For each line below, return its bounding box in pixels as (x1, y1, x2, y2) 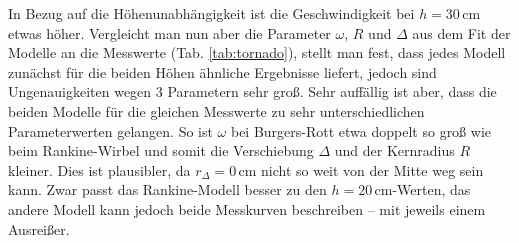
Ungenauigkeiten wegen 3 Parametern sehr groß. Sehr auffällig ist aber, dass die (8, 81, 497, 102)
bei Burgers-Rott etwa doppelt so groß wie (230, 120, 491, 141)
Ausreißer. (8, 218, 70, 239)
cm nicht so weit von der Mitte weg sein (238, 159, 484, 180)
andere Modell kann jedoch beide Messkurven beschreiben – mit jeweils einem (8, 198, 486, 219)
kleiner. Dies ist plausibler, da (8, 159, 191, 180)
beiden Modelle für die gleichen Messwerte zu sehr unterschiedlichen (8, 100, 425, 121)
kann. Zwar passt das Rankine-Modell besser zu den (8, 179, 327, 200)
